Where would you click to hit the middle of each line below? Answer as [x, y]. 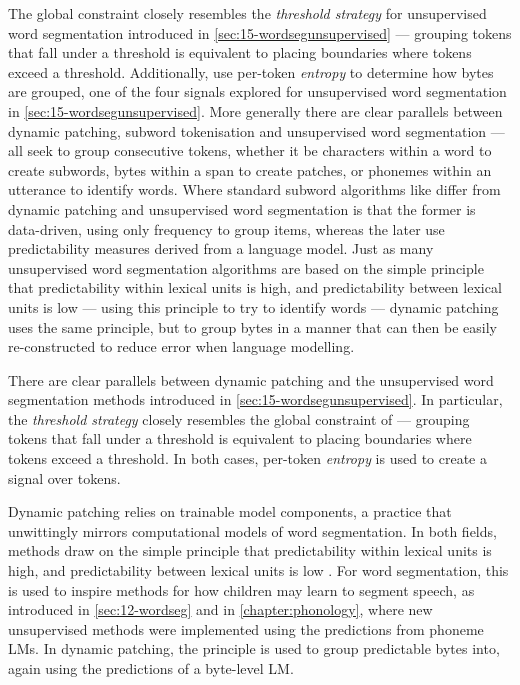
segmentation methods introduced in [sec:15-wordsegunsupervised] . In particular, [255, 399]
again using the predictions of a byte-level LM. [151, 668]
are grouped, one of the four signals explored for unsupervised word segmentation [257, 91]
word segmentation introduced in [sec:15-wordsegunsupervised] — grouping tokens [260, 32]
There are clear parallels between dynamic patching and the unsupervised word [251, 379]
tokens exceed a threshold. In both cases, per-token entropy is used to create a [247, 458]
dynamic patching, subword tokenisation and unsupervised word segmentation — [256, 130]
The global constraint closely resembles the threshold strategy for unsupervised [247, 13]
